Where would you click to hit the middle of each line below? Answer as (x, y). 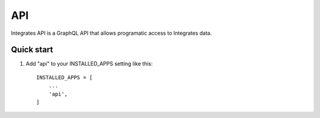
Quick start (32, 50)
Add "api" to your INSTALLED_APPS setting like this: (89, 64)
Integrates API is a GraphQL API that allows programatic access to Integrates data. (111, 33)
